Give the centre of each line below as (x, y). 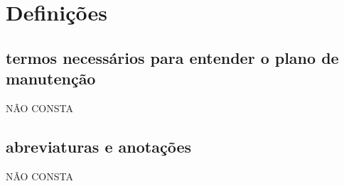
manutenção (51, 78)
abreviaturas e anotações (98, 146)
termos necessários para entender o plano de (172, 57)
